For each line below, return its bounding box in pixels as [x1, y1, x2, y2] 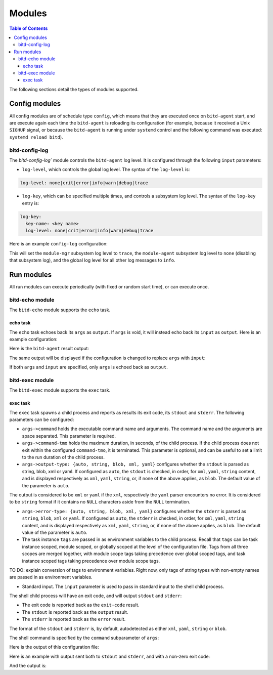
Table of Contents [9, 25, 48, 31]
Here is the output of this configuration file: [9, 644, 100, 650]
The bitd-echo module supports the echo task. [9, 307, 111, 313]
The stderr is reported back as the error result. [22, 616, 126, 622]
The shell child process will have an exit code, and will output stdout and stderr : [9, 593, 182, 599]
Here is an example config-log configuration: [9, 241, 108, 247]
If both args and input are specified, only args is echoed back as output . [9, 364, 168, 370]
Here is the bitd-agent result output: [9, 346, 89, 352]
